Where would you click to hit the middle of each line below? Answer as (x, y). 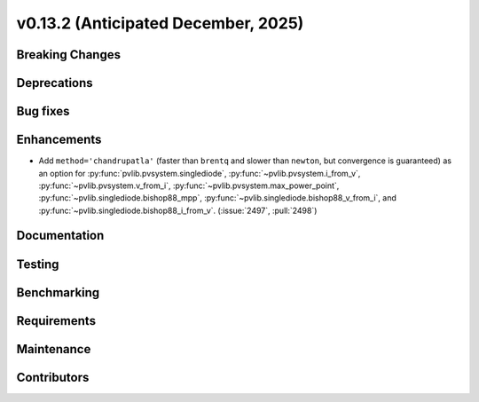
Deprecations (55, 83)
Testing (38, 264)
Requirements (56, 321)
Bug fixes (43, 111)
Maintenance (54, 349)
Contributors (53, 377)
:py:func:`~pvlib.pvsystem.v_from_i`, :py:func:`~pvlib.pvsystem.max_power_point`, (189, 185)
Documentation (60, 236)
